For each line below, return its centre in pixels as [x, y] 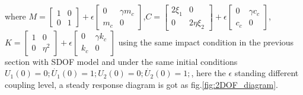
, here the [208, 73]
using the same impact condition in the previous [206, 42]
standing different [267, 73]
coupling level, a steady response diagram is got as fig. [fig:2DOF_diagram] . [141, 84]
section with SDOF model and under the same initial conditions [121, 61]
